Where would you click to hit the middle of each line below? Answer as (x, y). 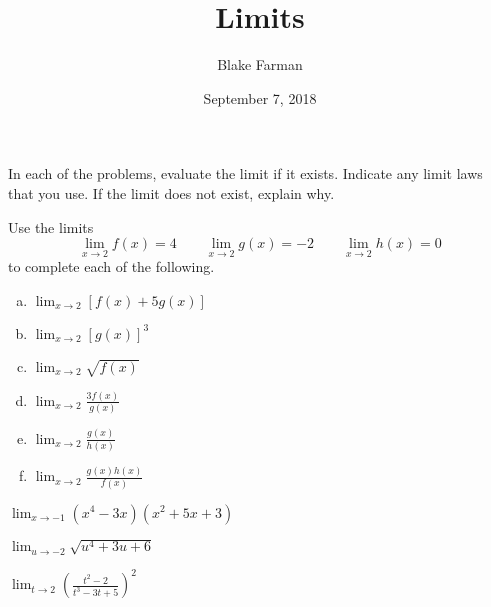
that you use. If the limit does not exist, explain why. (171, 192)
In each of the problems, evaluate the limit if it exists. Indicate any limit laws (245, 173)
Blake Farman (260, 64)
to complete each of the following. (111, 266)
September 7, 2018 (260, 97)
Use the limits (51, 226)
